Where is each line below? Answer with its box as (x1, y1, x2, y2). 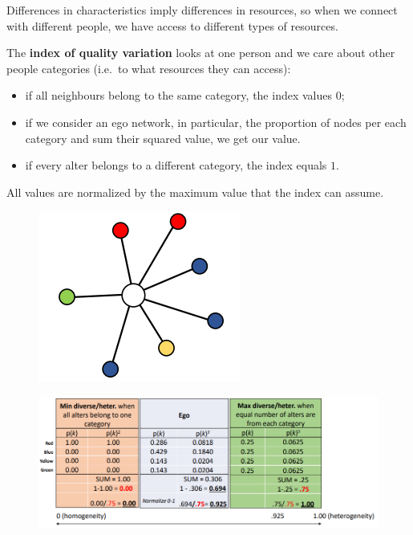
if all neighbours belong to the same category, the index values (25, 87, 332, 104)
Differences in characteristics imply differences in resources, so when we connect (6, 2, 398, 18)
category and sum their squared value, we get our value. (25, 129, 301, 146)
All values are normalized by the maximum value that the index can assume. (6, 183, 384, 200)
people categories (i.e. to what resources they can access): (6, 59, 291, 76)
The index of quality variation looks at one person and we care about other (6, 44, 395, 61)
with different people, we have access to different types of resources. (6, 17, 338, 34)
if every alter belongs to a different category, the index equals (25, 157, 327, 174)
